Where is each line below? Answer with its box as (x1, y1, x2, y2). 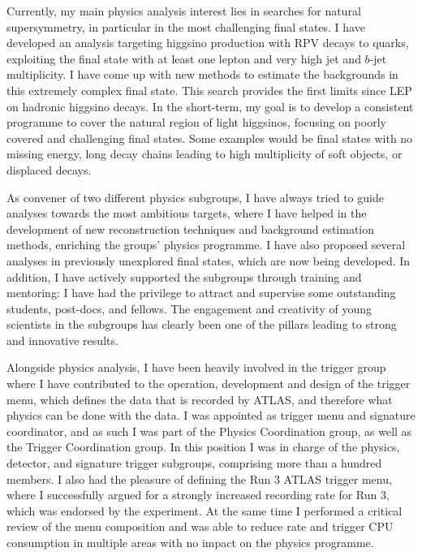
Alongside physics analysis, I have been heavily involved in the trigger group (6, 359, 386, 376)
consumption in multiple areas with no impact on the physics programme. (6, 534, 374, 550)
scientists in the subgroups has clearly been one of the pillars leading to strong (6, 316, 397, 333)
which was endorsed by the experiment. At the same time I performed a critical (6, 502, 403, 519)
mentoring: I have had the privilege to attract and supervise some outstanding (6, 284, 396, 301)
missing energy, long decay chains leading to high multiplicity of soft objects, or (6, 145, 403, 162)
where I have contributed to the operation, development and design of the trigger (6, 375, 411, 392)
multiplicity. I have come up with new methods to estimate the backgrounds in (6, 66, 398, 83)
